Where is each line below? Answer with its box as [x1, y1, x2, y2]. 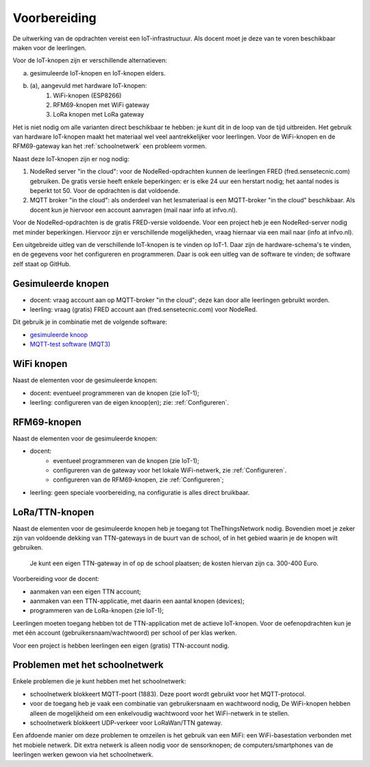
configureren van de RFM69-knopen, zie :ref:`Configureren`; [53, 475, 224, 484]
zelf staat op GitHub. [12, 259, 71, 268]
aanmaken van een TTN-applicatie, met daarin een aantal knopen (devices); [29, 597, 245, 605]
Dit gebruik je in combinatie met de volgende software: [12, 318, 168, 326]
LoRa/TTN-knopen [12, 506, 95, 518]
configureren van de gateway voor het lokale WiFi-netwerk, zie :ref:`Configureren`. [53, 466, 287, 474]
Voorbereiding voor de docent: [12, 575, 99, 583]
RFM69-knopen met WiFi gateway [53, 100, 150, 109]
